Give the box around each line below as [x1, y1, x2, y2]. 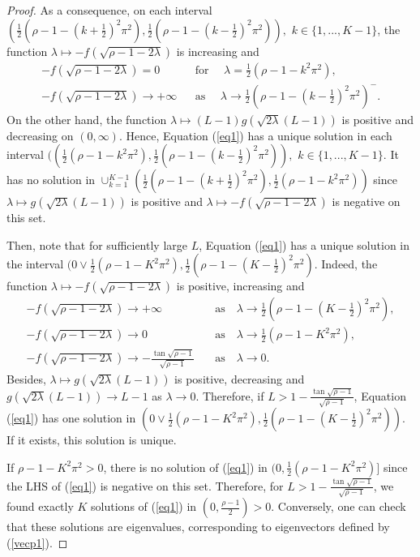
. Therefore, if [195, 387, 264, 404]
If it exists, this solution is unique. [6, 431, 177, 448]
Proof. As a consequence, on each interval [6, 2, 212, 18]
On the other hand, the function [6, 110, 167, 127]
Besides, [6, 370, 46, 387]
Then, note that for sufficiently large [6, 236, 187, 253]
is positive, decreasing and [174, 370, 305, 387]
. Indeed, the [314, 255, 378, 272]
